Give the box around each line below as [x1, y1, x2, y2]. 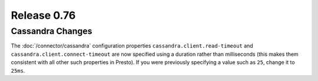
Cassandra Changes [11, 26, 92, 36]
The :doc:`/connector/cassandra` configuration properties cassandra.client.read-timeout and [11, 42, 253, 49]
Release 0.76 [11, 9, 76, 22]
